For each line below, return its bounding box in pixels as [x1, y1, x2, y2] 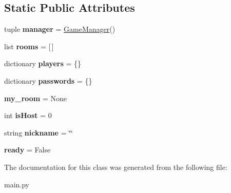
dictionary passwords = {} [4, 75, 92, 86]
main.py [4, 179, 30, 189]
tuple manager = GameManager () [4, 24, 115, 34]
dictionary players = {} [4, 58, 81, 69]
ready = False [4, 144, 51, 155]
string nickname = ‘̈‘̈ [4, 127, 73, 138]
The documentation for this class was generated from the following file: [4, 161, 227, 172]
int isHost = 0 [4, 110, 52, 121]
